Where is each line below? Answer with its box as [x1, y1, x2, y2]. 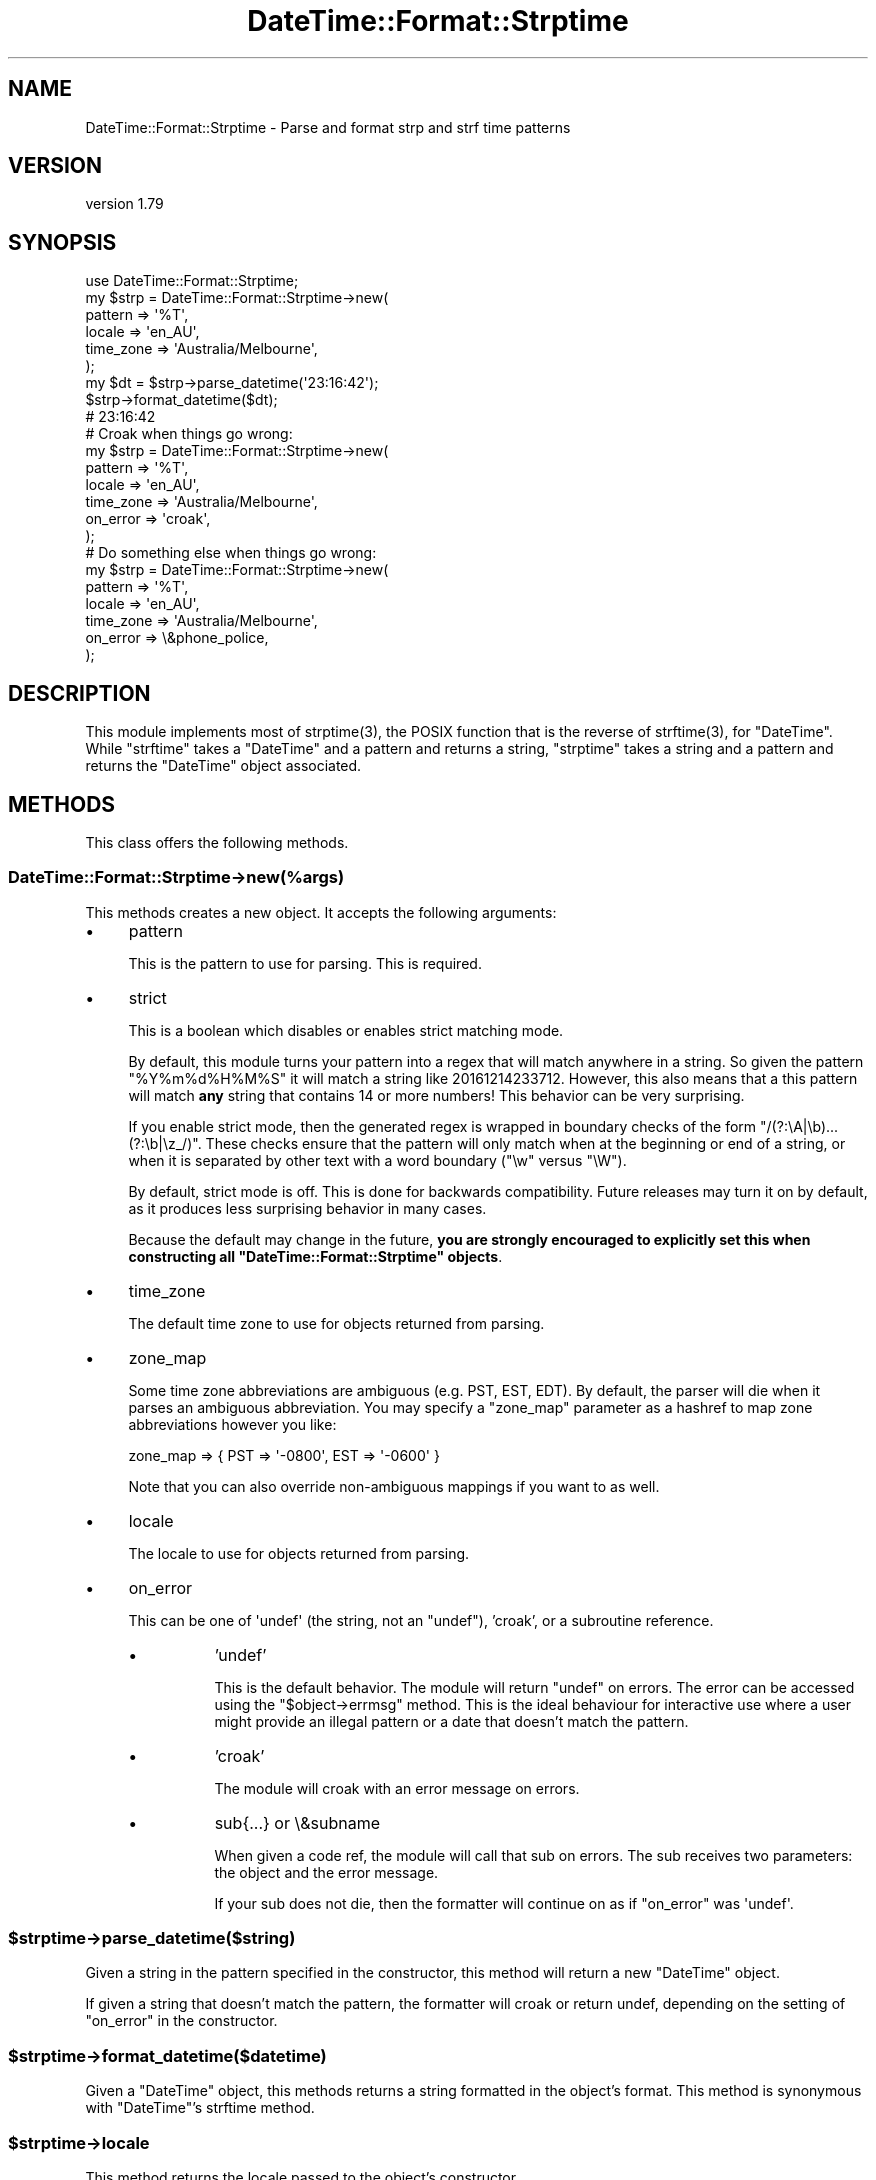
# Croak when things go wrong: [85, 425, 293, 443]
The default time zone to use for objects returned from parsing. [128, 1314, 545, 1332]
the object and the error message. [214, 1863, 439, 1881]
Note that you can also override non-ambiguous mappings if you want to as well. [128, 1477, 660, 1495]
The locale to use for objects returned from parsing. [128, 1544, 470, 1562]
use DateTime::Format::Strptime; [85, 272, 299, 290]
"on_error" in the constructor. [85, 2012, 278, 2030]
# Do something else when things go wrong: [85, 544, 377, 562]
